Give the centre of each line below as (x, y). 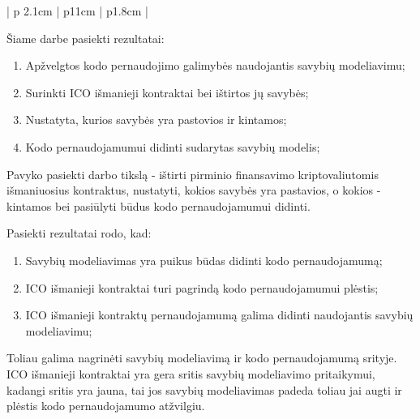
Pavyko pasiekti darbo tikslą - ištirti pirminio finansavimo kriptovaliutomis (193, 174)
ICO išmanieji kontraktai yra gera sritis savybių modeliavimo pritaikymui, (191, 373)
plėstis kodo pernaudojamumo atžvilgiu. (106, 406)
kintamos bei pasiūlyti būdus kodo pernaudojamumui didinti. (159, 205)
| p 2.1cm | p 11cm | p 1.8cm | (78, 11)
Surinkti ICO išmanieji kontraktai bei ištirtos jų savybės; (167, 92)
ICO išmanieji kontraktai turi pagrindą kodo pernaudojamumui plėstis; (202, 287)
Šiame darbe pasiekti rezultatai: (86, 38)
